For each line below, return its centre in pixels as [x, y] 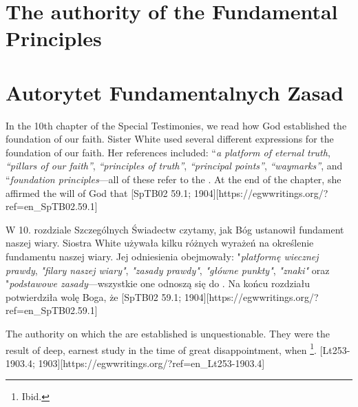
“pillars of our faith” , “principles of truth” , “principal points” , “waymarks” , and [174, 166]
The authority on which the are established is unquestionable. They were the [168, 333]
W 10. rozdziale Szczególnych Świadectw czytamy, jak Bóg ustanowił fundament [175, 229]
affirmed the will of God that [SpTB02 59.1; [98, 192]
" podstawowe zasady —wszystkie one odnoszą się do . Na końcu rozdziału [158, 283]
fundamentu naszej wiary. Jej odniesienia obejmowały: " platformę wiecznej [162, 257]
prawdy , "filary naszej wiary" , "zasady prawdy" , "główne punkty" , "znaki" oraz [168, 270]
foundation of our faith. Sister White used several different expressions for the [170, 139]
